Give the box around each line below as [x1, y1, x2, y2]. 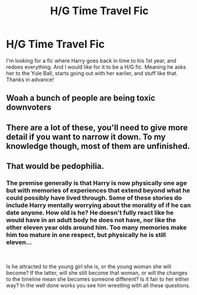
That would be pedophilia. [6, 161, 105, 171]
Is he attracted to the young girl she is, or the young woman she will [6, 263, 172, 270]
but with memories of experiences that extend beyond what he [6, 187, 190, 195]
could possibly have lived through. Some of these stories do [6, 194, 182, 202]
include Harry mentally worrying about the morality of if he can [6, 201, 191, 210]
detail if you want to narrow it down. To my [6, 132, 166, 142]
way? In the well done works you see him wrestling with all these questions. [6, 282, 190, 289]
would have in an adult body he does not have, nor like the [6, 216, 176, 225]
